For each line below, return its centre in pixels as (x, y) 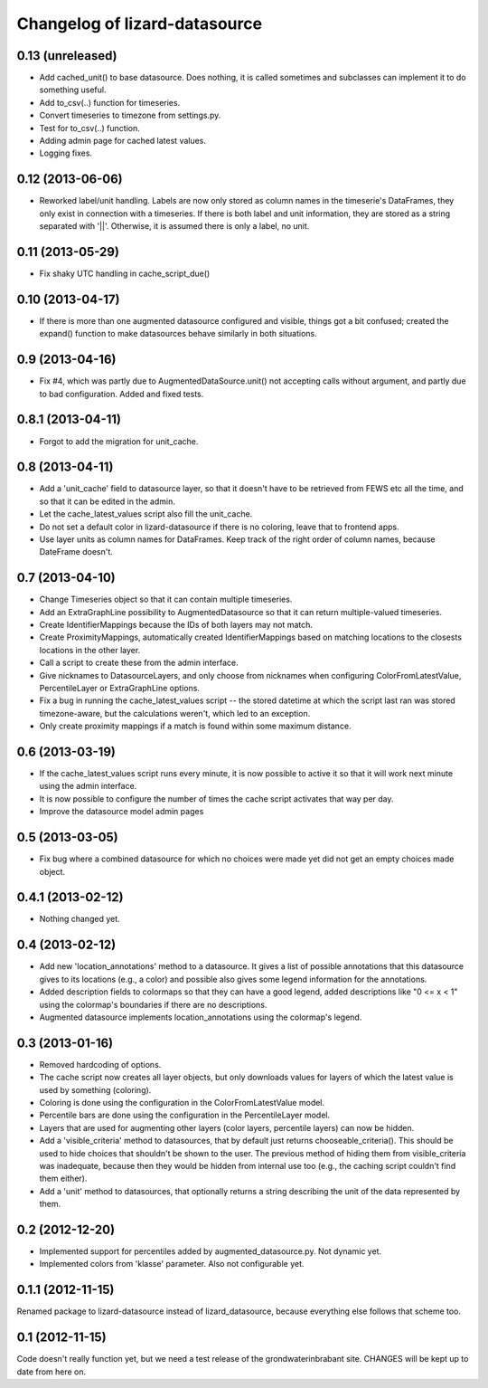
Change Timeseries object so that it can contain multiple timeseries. (166, 599)
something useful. (73, 90)
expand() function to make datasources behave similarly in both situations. (178, 334)
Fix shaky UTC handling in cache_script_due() (125, 273)
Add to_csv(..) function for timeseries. (110, 102)
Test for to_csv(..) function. (89, 128)
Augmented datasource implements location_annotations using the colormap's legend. (201, 1017)
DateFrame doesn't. (76, 552)
